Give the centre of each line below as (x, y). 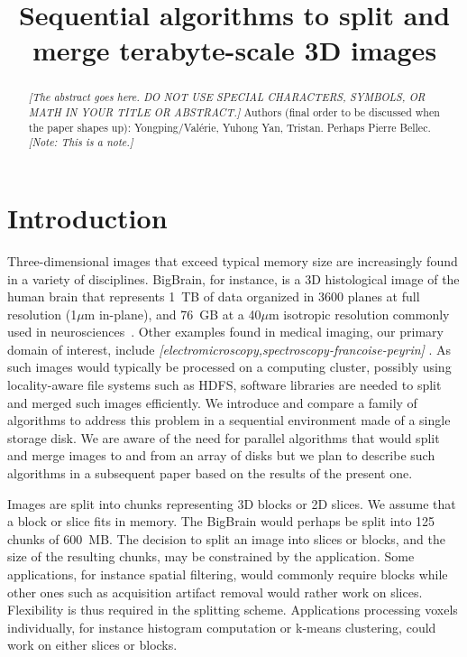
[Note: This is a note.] (81, 142)
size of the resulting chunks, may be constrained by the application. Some (211, 556)
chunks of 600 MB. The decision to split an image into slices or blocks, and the (226, 538)
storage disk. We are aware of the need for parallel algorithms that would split (224, 437)
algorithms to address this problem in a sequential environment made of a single (229, 420)
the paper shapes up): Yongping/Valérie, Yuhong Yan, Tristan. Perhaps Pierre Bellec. (229, 127)
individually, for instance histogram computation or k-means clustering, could (222, 627)
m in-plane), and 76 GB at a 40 (173, 314)
